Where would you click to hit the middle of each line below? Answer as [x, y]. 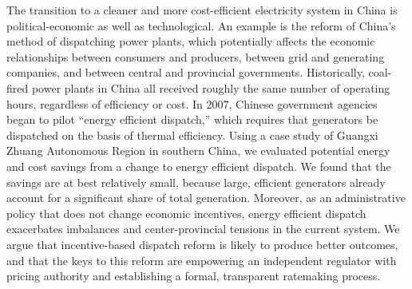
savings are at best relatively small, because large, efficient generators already [196, 182]
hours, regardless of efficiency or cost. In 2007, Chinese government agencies [192, 103]
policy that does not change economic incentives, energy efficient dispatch [186, 213]
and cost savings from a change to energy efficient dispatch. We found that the [199, 166]
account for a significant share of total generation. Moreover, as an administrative [206, 198]
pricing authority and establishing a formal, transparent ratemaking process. [194, 276]
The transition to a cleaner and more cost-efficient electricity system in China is [202, 10]
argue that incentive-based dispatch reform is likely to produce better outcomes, [202, 244]
